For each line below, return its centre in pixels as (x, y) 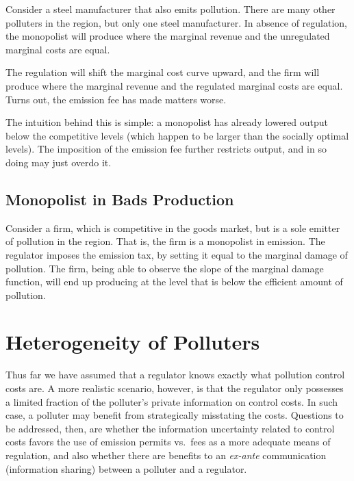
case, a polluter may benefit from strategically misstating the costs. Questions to (175, 415)
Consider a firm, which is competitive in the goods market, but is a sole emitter (173, 227)
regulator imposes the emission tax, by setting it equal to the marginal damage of (177, 254)
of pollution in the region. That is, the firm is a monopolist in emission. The (165, 241)
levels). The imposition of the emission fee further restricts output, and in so (166, 149)
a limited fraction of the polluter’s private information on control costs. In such (172, 401)
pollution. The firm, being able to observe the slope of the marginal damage (165, 268)
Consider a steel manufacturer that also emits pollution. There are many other (170, 9)
